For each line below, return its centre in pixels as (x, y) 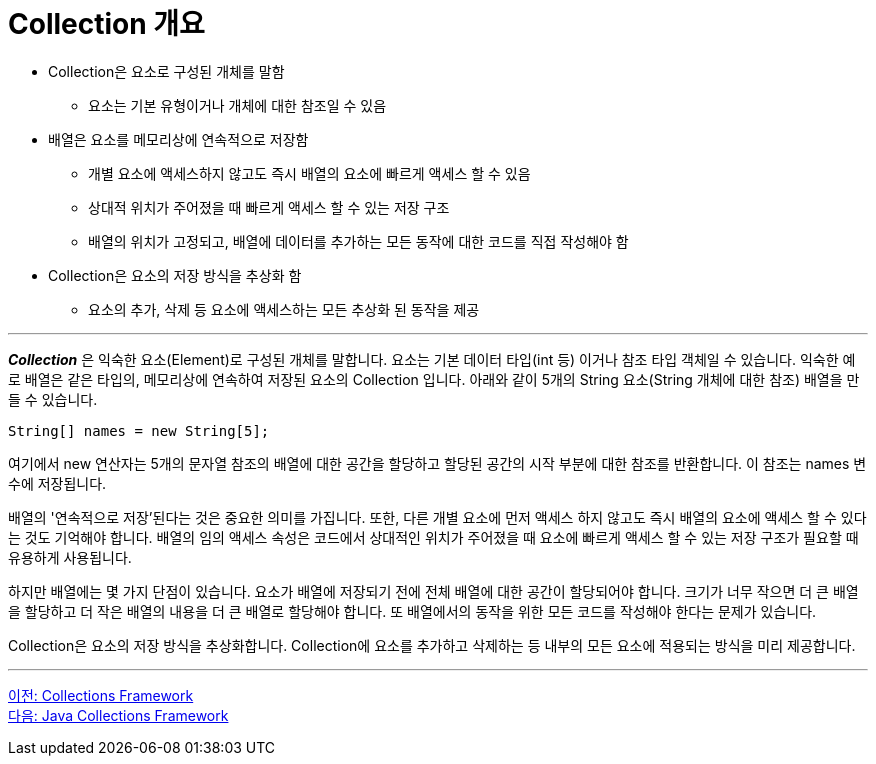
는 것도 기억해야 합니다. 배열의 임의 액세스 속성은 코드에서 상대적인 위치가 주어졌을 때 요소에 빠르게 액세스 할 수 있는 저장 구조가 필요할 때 (433, 537)
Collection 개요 (106, 24)
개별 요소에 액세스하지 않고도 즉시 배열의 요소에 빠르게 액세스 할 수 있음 (309, 173)
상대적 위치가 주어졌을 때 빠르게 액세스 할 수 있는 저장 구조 (269, 207)
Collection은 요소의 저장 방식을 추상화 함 (175, 275)
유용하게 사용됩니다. (70, 557)
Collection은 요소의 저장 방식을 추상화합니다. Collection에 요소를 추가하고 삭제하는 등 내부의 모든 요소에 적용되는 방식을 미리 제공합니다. (432, 645)
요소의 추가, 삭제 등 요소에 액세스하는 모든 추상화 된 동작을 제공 (284, 309)
